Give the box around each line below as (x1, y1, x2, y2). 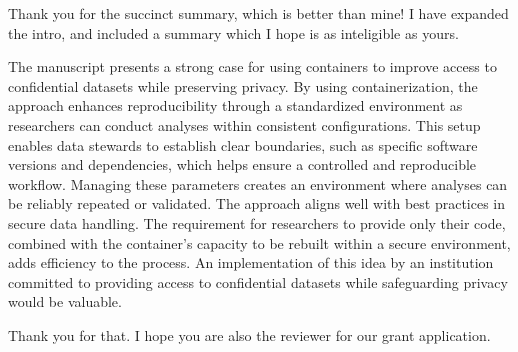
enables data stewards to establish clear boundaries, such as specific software (8, 134, 478, 155)
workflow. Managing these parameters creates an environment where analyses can (8, 173, 508, 194)
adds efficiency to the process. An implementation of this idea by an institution (8, 252, 494, 273)
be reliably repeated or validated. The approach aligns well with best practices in (8, 193, 506, 214)
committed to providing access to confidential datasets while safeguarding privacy (8, 271, 508, 292)
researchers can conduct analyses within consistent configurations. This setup (8, 114, 481, 135)
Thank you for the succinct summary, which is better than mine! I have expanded (8, 3, 509, 23)
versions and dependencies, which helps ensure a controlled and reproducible (8, 154, 477, 175)
